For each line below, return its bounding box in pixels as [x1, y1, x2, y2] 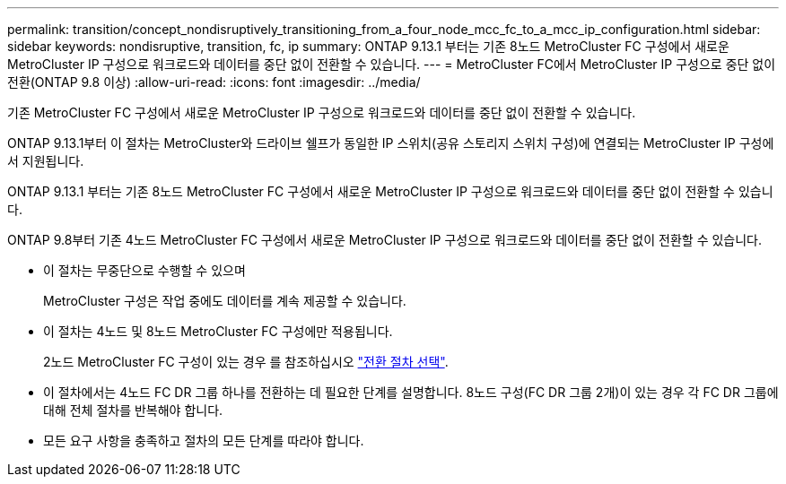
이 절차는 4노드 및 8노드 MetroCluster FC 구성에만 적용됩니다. [43, 324, 393, 339]
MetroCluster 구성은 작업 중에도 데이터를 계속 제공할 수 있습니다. [43, 293, 406, 308]
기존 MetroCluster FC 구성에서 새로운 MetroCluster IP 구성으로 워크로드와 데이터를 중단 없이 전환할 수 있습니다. [7, 105, 636, 120]
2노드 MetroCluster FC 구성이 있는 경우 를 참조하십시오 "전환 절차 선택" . [43, 354, 449, 369]
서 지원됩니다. [7, 153, 84, 169]
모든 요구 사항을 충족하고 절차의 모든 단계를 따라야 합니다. [43, 433, 364, 448]
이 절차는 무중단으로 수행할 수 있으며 [43, 263, 246, 278]
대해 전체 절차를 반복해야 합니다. [43, 402, 223, 418]
